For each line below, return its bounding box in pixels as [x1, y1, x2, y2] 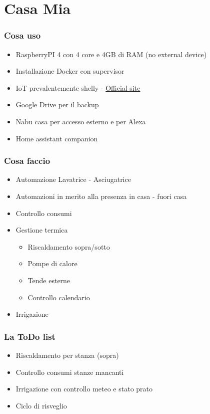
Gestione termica [15, 225, 68, 235]
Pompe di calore [27, 258, 77, 269]
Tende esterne [27, 275, 70, 285]
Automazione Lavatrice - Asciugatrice [15, 174, 131, 184]
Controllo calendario [27, 292, 90, 302]
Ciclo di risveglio [15, 400, 67, 410]
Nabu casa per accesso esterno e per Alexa [15, 116, 146, 126]
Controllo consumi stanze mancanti [15, 366, 124, 377]
